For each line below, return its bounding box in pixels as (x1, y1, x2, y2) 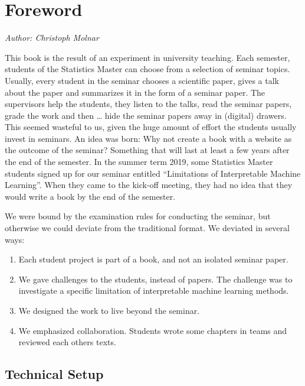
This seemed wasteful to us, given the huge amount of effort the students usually (5, 121, 297, 133)
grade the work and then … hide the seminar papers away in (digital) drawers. (5, 109, 287, 121)
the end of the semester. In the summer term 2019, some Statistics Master (5, 155, 273, 168)
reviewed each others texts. (18, 336, 116, 348)
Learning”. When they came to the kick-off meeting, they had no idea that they (5, 179, 293, 191)
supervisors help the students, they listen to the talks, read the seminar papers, (5, 98, 292, 110)
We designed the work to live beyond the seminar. (18, 304, 200, 316)
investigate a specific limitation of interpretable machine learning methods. (18, 284, 289, 297)
